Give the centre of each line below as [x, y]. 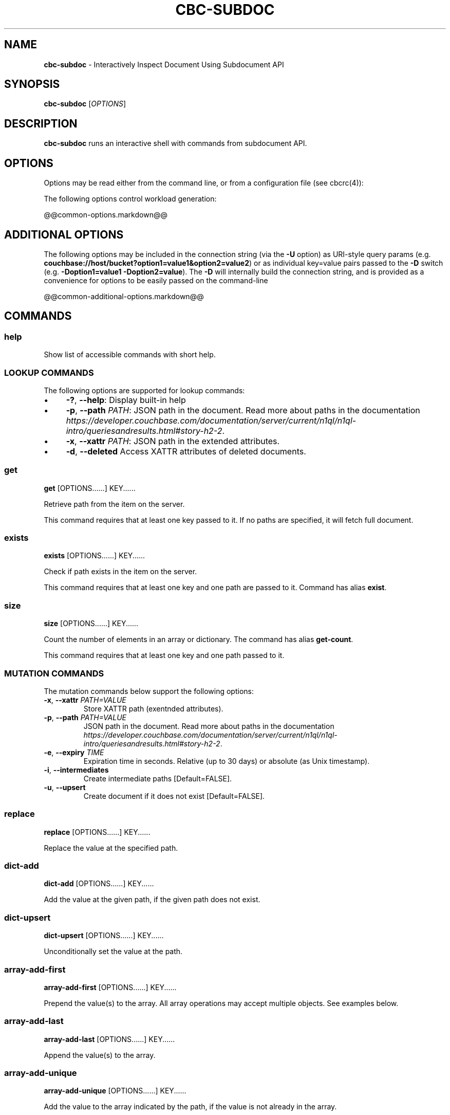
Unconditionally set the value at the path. [113, 952]
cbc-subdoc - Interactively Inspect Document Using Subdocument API [164, 64]
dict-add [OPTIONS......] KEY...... [99, 884]
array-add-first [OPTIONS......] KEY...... [110, 987]
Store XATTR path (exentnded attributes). [153, 708]
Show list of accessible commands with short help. [130, 355]
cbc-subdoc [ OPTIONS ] [85, 104]
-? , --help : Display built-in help [126, 400]
